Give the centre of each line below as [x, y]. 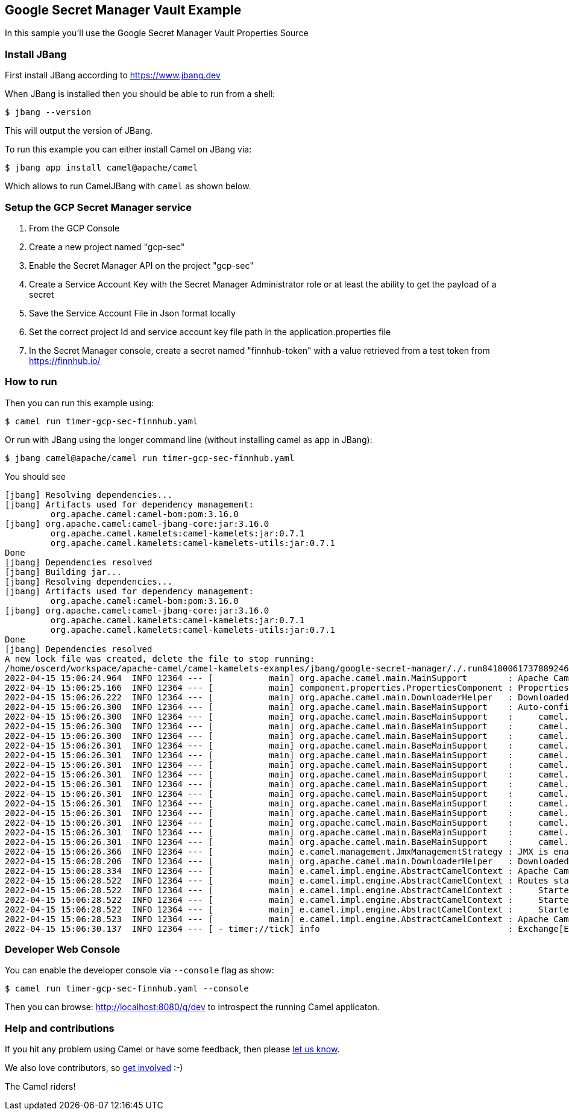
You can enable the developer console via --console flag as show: [140, 970]
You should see [35, 476]
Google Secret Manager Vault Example [123, 10]
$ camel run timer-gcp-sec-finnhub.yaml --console [127, 989]
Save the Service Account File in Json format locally [132, 313]
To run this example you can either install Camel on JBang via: [128, 149]
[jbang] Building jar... [63, 572]
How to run [31, 382]
